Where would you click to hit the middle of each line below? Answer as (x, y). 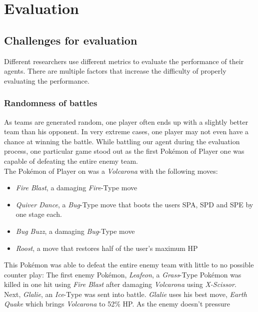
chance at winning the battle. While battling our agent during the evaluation (122, 141)
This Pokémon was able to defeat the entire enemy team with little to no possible (129, 265)
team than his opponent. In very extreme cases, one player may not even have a (126, 131)
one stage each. (39, 214)
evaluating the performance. (47, 80)
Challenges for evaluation (71, 40)
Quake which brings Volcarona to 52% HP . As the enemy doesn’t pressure (117, 304)
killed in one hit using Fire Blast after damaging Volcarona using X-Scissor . (120, 284)
